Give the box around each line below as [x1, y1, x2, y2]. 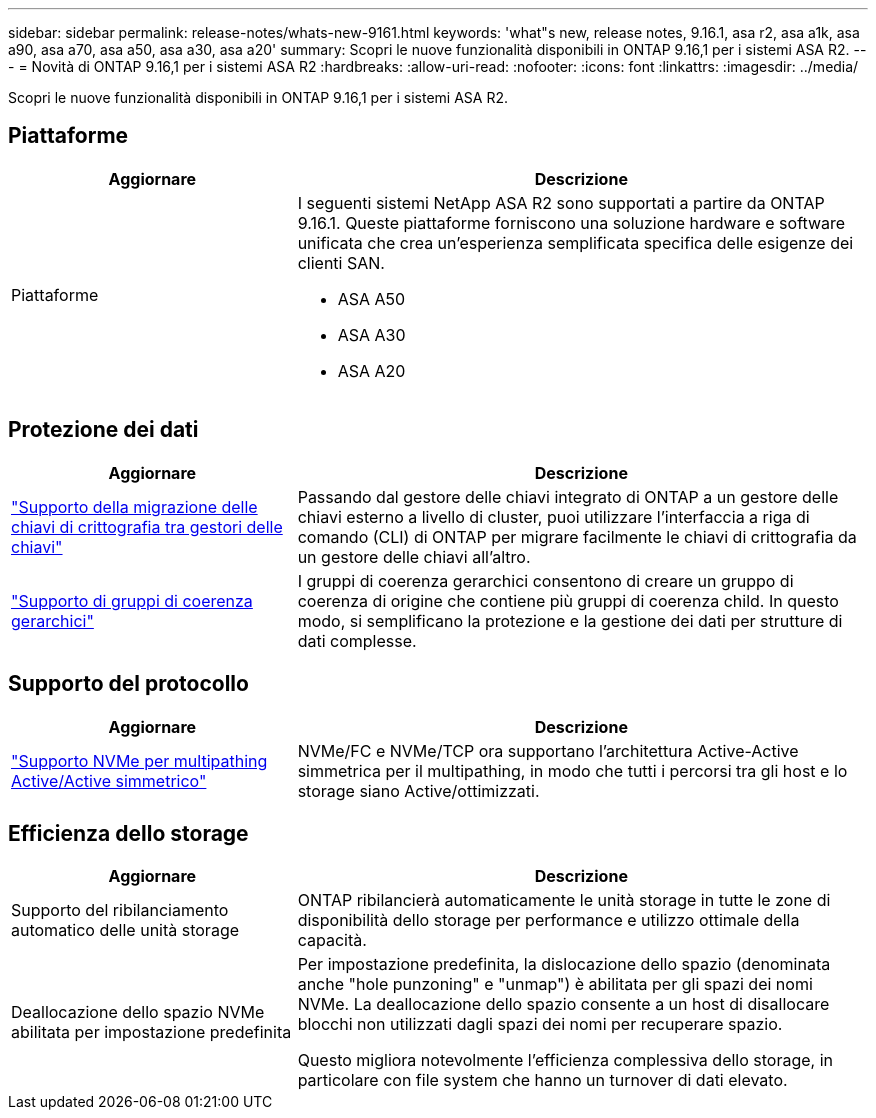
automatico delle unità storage [11, 920, 240, 941]
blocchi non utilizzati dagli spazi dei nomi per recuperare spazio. [297, 1014, 783, 1035]
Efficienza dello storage [8, 820, 249, 846]
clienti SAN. [297, 252, 385, 273]
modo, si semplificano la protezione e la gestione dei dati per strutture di [297, 610, 843, 631]
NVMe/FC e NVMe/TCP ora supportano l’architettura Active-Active [297, 740, 799, 761]
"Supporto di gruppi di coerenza [11, 590, 253, 611]
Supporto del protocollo [8, 671, 249, 697]
